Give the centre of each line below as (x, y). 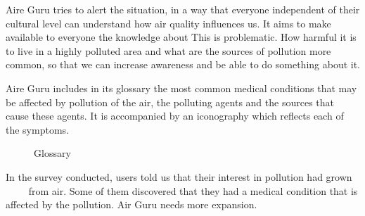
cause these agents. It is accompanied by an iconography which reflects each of (175, 116)
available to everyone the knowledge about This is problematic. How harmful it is (181, 37)
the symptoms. (37, 129)
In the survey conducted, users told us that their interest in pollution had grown (179, 176)
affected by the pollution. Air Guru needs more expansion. (132, 204)
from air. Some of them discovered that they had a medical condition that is (193, 190)
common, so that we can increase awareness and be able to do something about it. (183, 64)
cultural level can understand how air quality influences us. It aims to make (168, 23)
